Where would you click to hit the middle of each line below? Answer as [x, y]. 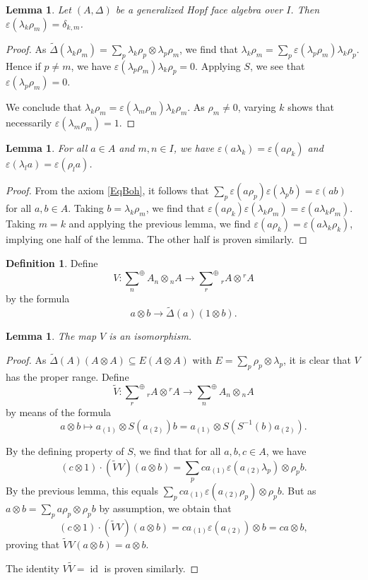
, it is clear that [317, 360]
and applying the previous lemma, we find [160, 224]
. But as [299, 490]
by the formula [38, 298]
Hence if [23, 65]
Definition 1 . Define [52, 263]
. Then [305, 9]
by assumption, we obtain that [165, 508]
